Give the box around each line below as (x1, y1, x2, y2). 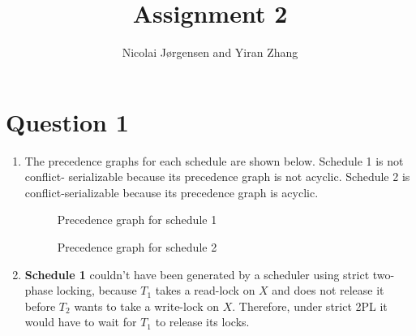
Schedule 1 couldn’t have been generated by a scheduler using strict (24, 265, 370, 282)
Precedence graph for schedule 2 (57, 239, 217, 256)
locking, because (56, 282, 137, 299)
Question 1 (6, 105, 129, 138)
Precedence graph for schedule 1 (57, 211, 217, 228)
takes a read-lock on (155, 282, 255, 299)
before (24, 297, 56, 314)
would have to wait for (24, 313, 137, 330)
